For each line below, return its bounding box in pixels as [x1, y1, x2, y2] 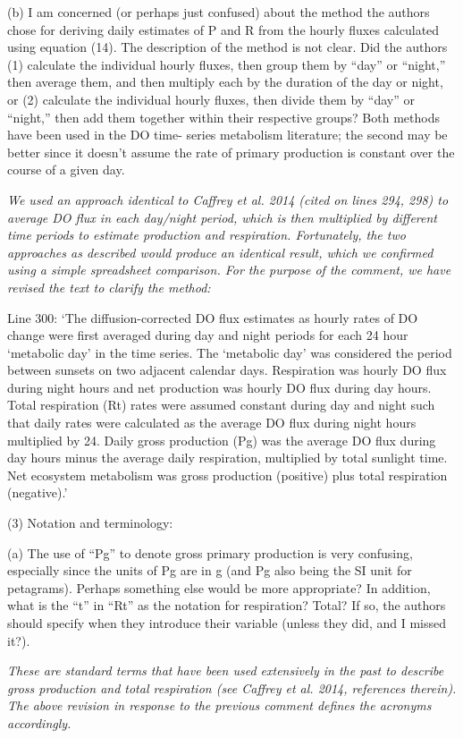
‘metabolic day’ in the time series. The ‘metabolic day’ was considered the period [7, 343, 452, 361]
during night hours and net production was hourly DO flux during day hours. [7, 377, 432, 396]
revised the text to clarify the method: [7, 277, 211, 296]
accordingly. [7, 713, 72, 732]
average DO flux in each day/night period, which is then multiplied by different [7, 208, 438, 226]
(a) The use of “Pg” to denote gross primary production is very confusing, [7, 543, 413, 562]
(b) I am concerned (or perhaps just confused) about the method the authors [7, 3, 430, 21]
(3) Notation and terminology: [7, 513, 173, 532]
